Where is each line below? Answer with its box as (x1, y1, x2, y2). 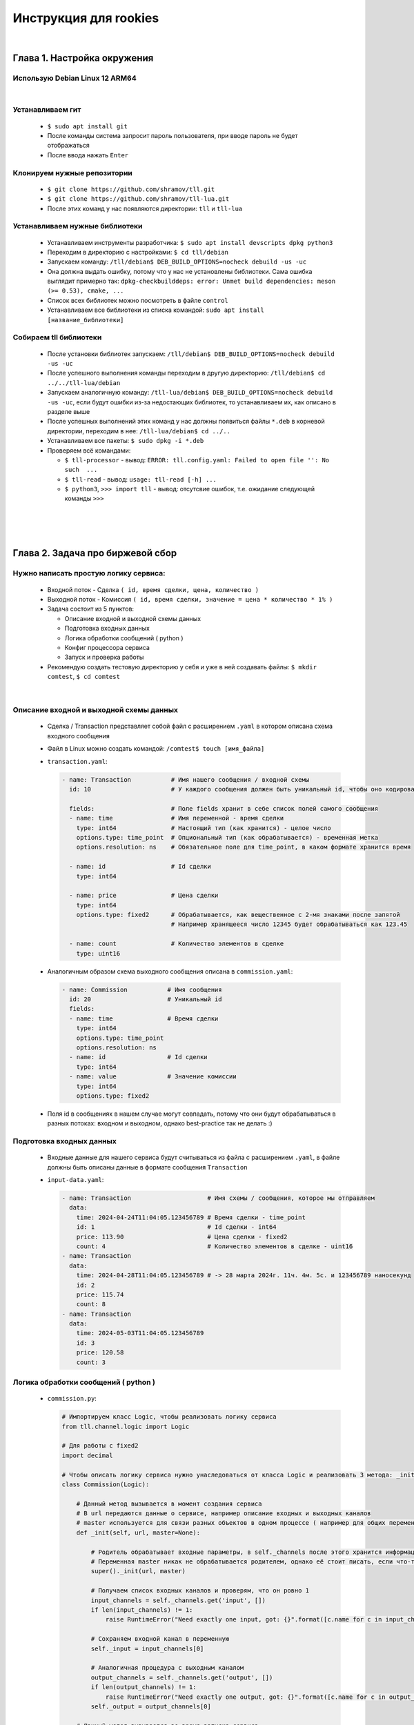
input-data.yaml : (47, 1176, 104, 1184)
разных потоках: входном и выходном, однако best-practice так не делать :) (47, 1119, 273, 1127)
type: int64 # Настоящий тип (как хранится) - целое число (76, 824, 331, 831)
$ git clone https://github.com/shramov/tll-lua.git (47, 195, 230, 203)
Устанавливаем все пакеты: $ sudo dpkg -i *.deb (47, 437, 204, 445)
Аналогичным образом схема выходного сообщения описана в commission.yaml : (47, 967, 293, 976)
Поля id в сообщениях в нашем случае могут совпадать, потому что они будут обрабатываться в (47, 1110, 336, 1118)
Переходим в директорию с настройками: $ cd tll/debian (47, 248, 229, 256)
